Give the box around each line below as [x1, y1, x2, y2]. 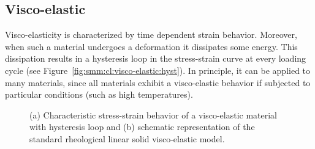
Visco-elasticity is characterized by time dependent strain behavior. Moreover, [5, 28, 297, 41]
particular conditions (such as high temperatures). [5, 88, 193, 101]
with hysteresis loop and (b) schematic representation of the [29, 120, 255, 133]
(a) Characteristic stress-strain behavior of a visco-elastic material [29, 108, 278, 121]
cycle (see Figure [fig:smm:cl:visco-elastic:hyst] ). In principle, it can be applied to [5, 64, 311, 76]
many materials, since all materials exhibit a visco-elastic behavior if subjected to [5, 76, 311, 89]
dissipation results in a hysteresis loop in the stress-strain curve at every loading [5, 52, 306, 65]
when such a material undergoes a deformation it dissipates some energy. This [5, 40, 298, 53]
